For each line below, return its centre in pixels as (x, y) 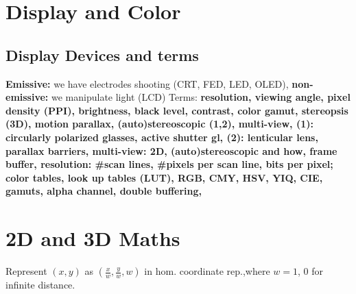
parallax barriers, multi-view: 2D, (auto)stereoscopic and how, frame (171, 150)
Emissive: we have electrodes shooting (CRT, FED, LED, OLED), (147, 83)
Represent (26, 271)
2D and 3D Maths (93, 238)
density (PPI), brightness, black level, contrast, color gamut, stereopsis (177, 110)
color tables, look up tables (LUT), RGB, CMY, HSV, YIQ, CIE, (164, 177)
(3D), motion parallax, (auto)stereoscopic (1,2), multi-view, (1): (159, 124)
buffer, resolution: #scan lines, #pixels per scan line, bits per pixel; (169, 164)
